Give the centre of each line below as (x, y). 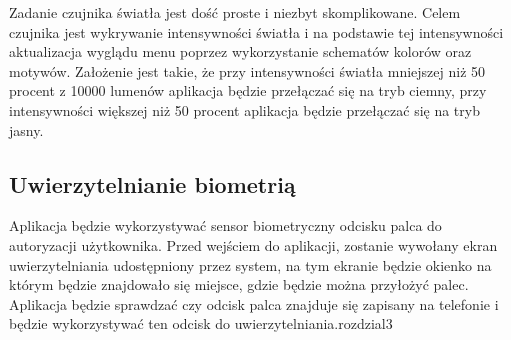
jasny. (26, 129)
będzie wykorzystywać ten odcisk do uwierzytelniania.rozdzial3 (201, 323)
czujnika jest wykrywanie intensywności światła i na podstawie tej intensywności (256, 31)
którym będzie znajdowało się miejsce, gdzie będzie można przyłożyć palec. (239, 284)
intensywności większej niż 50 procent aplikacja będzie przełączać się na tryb (244, 109)
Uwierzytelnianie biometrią (152, 183)
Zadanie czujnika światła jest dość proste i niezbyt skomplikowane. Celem (235, 12)
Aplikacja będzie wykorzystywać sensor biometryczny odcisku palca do (225, 225)
